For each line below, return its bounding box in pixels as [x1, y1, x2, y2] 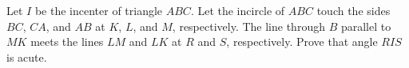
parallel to [340, 17, 391, 34]
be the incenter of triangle [34, 2, 163, 18]
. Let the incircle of [190, 2, 285, 18]
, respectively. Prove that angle [226, 33, 378, 50]
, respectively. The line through [172, 17, 325, 34]
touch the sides [316, 2, 391, 18]
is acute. [6, 48, 47, 65]
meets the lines [30, 33, 104, 50]
